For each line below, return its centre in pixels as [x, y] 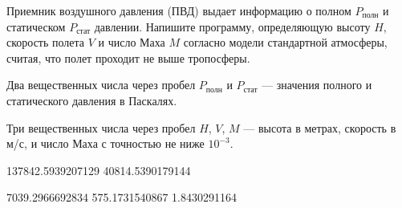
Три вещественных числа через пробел [101, 127]
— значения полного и [317, 85]
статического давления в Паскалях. [92, 100]
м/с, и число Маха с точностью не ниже [106, 143]
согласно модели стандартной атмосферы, [285, 42]
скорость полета [46, 42]
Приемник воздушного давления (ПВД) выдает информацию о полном [179, 10]
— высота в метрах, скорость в [320, 127]
